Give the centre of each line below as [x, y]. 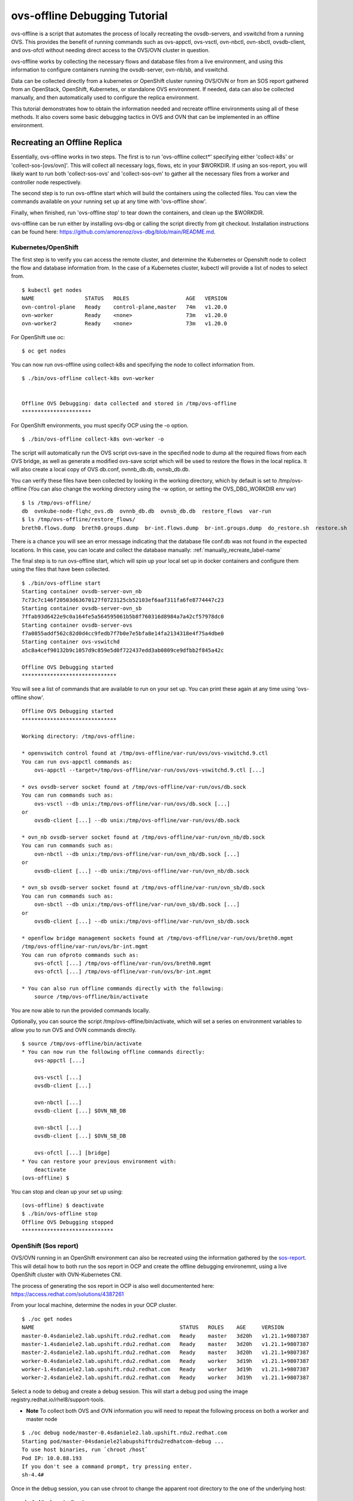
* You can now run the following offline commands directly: [113, 1052]
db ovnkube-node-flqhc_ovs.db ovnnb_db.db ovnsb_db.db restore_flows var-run [147, 511]
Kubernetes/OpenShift [45, 247]
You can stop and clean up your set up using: [67, 1191]
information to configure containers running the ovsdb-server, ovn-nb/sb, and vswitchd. [120, 70]
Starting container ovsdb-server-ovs [77, 625]
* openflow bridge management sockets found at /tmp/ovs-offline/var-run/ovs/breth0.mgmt [158, 938]
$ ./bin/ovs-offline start [61, 583]
